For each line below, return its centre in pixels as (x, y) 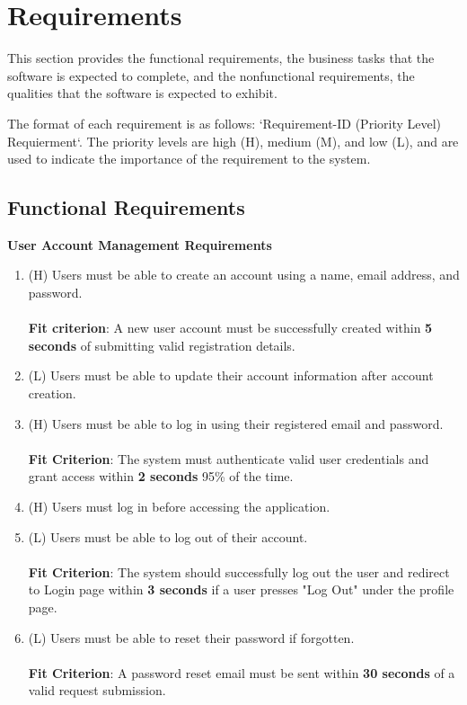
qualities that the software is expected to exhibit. (142, 93)
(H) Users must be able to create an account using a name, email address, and (244, 275)
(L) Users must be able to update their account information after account (231, 375)
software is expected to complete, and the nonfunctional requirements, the (211, 75)
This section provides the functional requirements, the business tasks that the (221, 58)
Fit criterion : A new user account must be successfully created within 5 (230, 328)
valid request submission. (97, 690)
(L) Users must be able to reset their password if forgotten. (191, 637)
